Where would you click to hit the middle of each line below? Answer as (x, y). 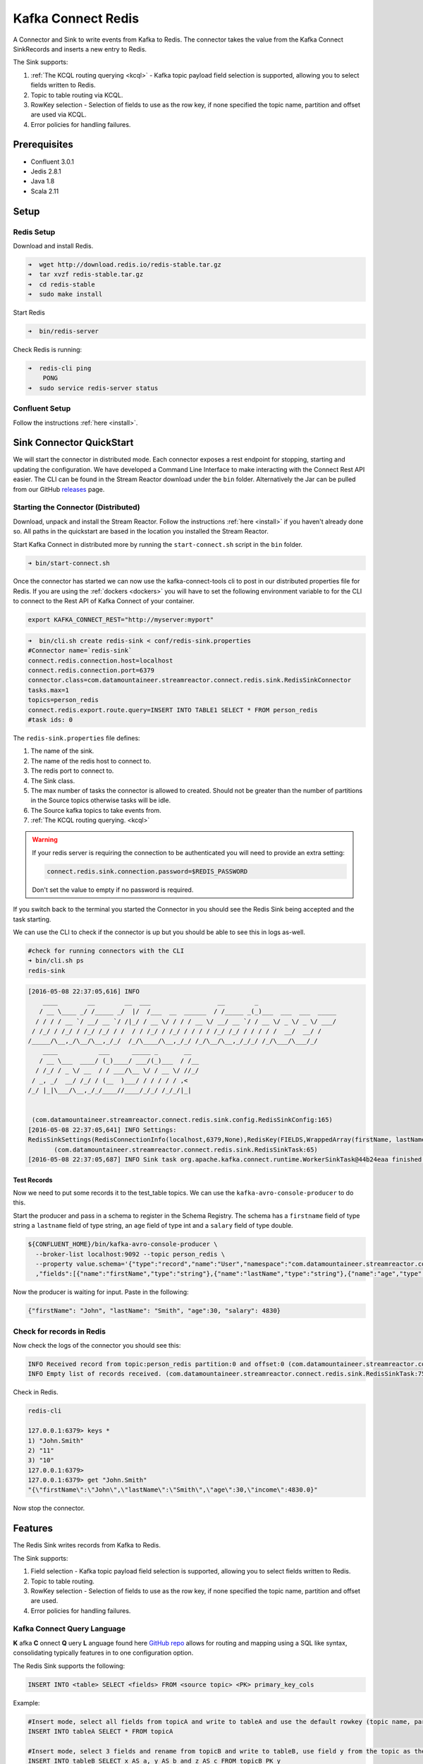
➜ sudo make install (65, 294)
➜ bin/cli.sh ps (56, 961)
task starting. (32, 919)
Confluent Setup (42, 409)
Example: (26, 1703)
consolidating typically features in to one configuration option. (103, 1653)
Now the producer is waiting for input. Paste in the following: (101, 1292)
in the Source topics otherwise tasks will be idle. (101, 800)
